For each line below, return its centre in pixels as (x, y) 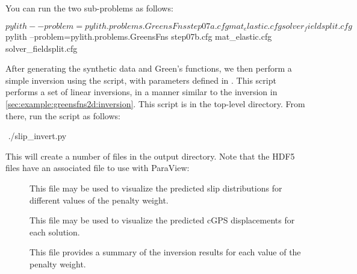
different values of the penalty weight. (99, 200)
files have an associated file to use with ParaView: (98, 168)
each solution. (55, 232)
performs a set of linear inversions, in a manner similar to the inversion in (141, 92)
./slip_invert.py (37, 136)
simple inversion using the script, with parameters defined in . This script (141, 80)
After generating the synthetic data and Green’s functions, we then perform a (149, 68)
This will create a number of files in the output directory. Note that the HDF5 (150, 156)
